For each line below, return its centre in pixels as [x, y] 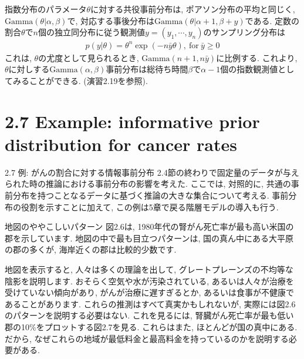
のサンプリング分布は [244, 32]
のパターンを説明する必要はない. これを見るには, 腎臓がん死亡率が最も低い [149, 315]
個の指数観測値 [249, 69]
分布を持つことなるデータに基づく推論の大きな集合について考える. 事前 [151, 195]
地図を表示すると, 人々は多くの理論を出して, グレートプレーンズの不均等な [149, 269]
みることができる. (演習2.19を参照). [80, 80]
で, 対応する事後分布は [111, 20]
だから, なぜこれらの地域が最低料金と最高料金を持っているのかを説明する [147, 338]
